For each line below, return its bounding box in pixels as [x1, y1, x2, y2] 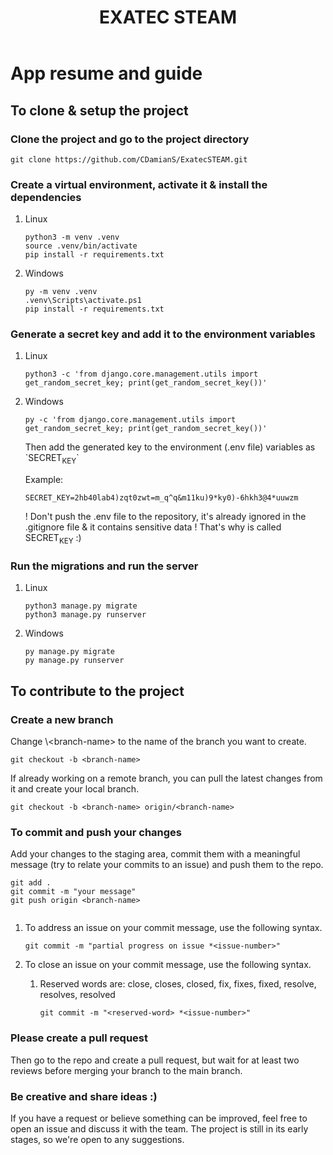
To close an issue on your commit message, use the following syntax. [24, 959, 312, 971]
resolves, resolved [39, 989, 116, 1001]
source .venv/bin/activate [24, 241, 138, 251]
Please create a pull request [10, 1031, 148, 1045]
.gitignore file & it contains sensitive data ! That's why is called [24, 521, 282, 533]
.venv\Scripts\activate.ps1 [24, 296, 142, 306]
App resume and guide [10, 62, 203, 85]
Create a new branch [10, 712, 114, 726]
